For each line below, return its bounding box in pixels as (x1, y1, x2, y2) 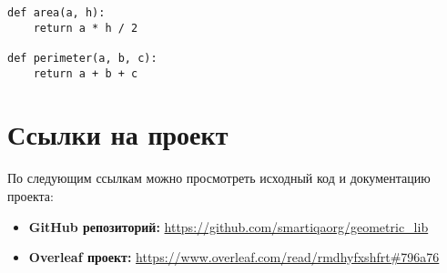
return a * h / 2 (33, 21, 138, 35)
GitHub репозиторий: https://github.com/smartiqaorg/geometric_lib (28, 217, 429, 236)
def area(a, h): (7, 6, 106, 19)
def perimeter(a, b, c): (7, 51, 157, 65)
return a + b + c (33, 66, 138, 80)
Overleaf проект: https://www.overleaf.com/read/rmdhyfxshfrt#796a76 (28, 248, 440, 267)
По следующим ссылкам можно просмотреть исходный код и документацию (7, 168, 431, 187)
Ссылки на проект (7, 116, 229, 153)
